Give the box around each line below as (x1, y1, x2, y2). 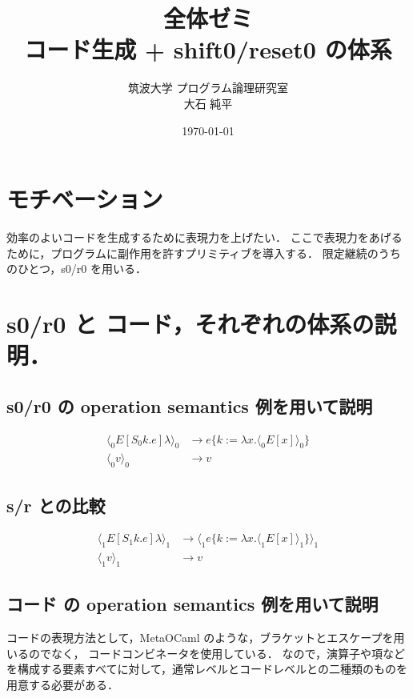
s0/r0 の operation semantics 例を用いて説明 (6, 393, 373, 418)
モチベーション (6, 183, 163, 215)
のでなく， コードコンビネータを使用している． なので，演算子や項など (28, 644, 405, 661)
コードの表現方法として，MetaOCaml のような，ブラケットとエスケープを (6, 629, 394, 646)
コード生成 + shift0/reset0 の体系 (24, 33, 392, 66)
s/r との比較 (6, 492, 106, 517)
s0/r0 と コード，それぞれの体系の (6, 307, 375, 339)
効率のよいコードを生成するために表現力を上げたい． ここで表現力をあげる (6, 229, 403, 246)
